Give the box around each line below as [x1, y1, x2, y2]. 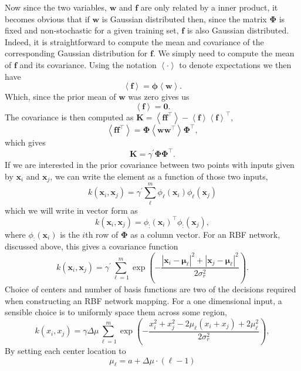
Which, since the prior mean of [5, 90, 116, 103]
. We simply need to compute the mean [153, 47, 295, 59]
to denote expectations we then [179, 58, 292, 70]
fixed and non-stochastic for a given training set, [5, 24, 179, 36]
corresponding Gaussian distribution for [5, 47, 148, 59]
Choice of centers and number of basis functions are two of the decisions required [5, 282, 296, 295]
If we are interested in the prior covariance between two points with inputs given [5, 158, 295, 171]
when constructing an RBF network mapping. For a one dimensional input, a [5, 294, 282, 306]
